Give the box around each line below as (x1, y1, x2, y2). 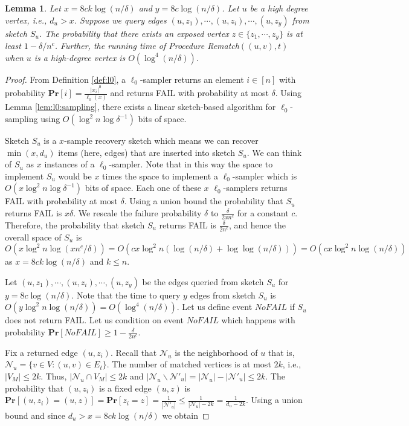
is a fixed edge (99, 381, 152, 394)
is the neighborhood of (175, 346, 258, 358)
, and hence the (228, 218, 286, 231)
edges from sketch (190, 288, 256, 301)
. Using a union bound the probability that (124, 195, 283, 207)
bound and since (5, 408, 66, 421)
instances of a (44, 158, 95, 170)
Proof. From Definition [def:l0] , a (5, 73, 126, 85)
